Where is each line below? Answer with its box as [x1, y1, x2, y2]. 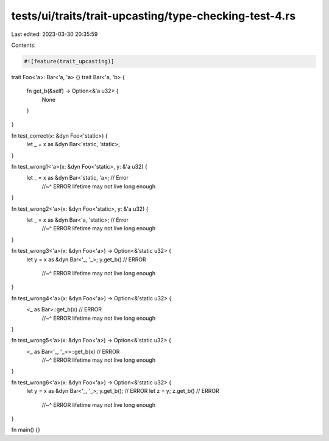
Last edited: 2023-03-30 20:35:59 [11, 30, 98, 38]
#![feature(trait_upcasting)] [24, 58, 115, 65]
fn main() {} [11, 426, 41, 434]
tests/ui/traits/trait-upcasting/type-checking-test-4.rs [11, 9, 296, 23]
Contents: [11, 41, 36, 49]
